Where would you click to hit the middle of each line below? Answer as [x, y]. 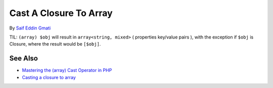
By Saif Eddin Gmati [30, 28]
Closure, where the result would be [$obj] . [55, 44]
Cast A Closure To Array [61, 13]
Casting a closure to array [49, 77]
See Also [24, 58]
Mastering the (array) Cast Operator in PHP [67, 70]
